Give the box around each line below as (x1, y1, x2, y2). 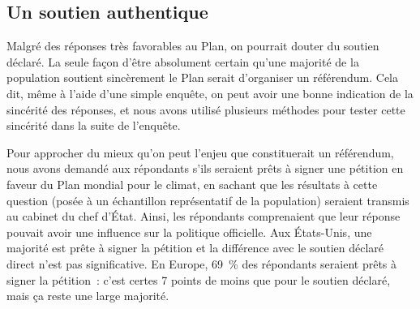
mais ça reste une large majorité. (6, 287, 169, 304)
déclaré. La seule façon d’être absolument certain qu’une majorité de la (6, 53, 359, 70)
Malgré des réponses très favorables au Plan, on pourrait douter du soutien (6, 37, 379, 54)
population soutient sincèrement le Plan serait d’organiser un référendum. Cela (6, 69, 398, 86)
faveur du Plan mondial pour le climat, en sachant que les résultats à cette (6, 175, 378, 192)
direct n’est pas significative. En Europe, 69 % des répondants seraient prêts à (6, 255, 397, 272)
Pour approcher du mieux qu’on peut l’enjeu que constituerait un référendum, (6, 144, 394, 161)
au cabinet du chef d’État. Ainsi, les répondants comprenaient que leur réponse (6, 208, 401, 225)
